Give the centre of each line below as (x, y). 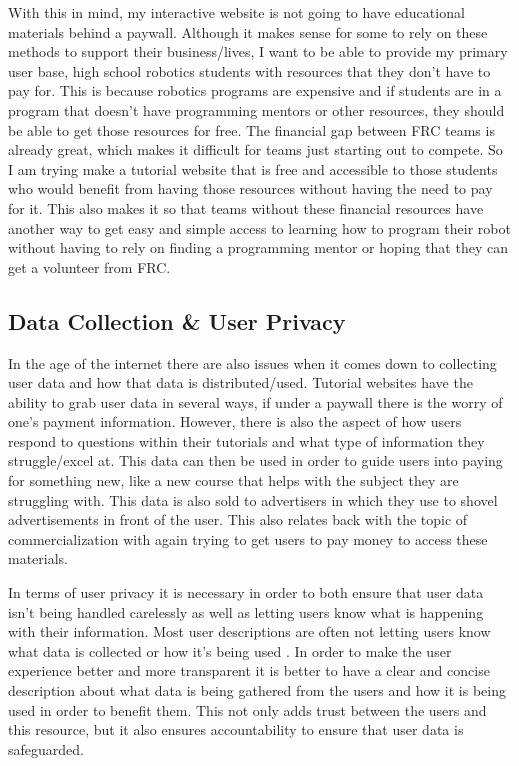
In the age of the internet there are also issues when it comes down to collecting (252, 362)
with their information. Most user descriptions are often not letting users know (249, 631)
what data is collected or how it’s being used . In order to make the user (230, 650)
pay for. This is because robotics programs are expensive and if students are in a (255, 90)
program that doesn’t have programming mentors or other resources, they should (256, 109)
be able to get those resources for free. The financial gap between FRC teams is (251, 129)
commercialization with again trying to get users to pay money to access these (248, 538)
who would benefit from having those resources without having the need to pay (250, 188)
